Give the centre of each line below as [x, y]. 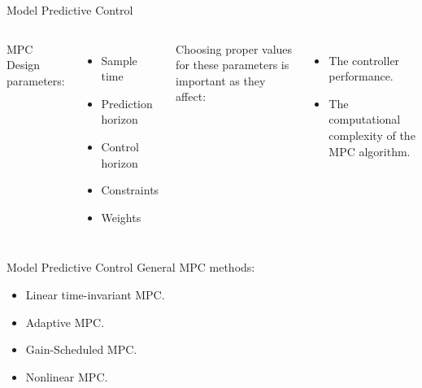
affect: [191, 96]
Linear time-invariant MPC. [95, 294]
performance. [361, 76]
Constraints [130, 190]
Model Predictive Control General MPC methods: [131, 267]
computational [365, 119]
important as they [221, 80]
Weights [121, 217]
